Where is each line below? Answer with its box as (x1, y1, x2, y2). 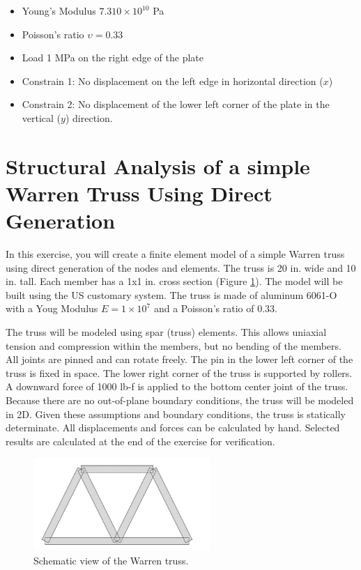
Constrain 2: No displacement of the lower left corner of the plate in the (22, 97, 330, 111)
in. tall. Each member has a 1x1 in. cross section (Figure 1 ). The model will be (6, 274, 343, 288)
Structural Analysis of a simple (6, 151, 310, 180)
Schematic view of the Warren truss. (33, 553, 189, 567)
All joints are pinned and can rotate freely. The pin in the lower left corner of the (6, 352, 353, 367)
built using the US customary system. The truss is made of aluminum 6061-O (6, 287, 337, 302)
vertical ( (22, 110, 61, 125)
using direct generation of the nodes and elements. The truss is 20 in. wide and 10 (6, 260, 356, 275)
